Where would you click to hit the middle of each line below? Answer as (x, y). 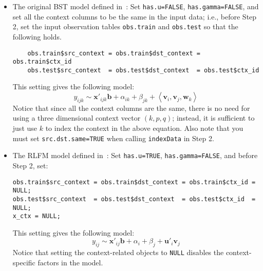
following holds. (37, 36)
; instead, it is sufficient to (213, 118)
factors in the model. (70, 262)
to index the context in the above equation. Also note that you (144, 128)
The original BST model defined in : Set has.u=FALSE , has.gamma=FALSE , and (136, 6)
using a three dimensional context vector (77, 118)
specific (24, 262)
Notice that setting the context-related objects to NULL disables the (118, 252)
